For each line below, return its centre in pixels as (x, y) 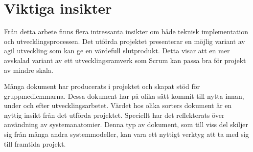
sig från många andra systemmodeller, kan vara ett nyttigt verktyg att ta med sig (126, 134)
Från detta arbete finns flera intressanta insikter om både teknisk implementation (126, 32)
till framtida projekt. (35, 143)
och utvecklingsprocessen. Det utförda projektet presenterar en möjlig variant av (125, 41)
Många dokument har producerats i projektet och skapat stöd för (102, 86)
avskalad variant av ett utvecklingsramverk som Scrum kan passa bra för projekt (125, 60)
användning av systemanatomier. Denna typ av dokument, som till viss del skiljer (126, 124)
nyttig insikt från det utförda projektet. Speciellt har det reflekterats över (114, 115)
